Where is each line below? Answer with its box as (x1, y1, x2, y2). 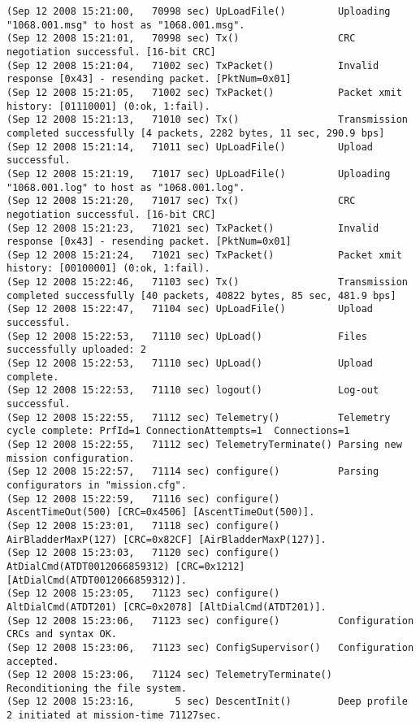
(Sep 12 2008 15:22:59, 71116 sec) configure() (6, 493, 280, 505)
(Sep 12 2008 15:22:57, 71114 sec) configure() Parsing (6, 466, 379, 478)
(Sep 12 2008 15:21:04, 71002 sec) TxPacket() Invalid (6, 59, 379, 72)
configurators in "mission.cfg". (6, 479, 187, 491)
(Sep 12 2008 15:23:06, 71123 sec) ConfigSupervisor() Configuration (6, 641, 414, 653)
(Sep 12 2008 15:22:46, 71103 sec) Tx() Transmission (6, 276, 408, 289)
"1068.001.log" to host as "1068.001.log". (6, 181, 245, 193)
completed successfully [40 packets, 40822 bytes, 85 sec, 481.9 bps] (6, 289, 396, 302)
